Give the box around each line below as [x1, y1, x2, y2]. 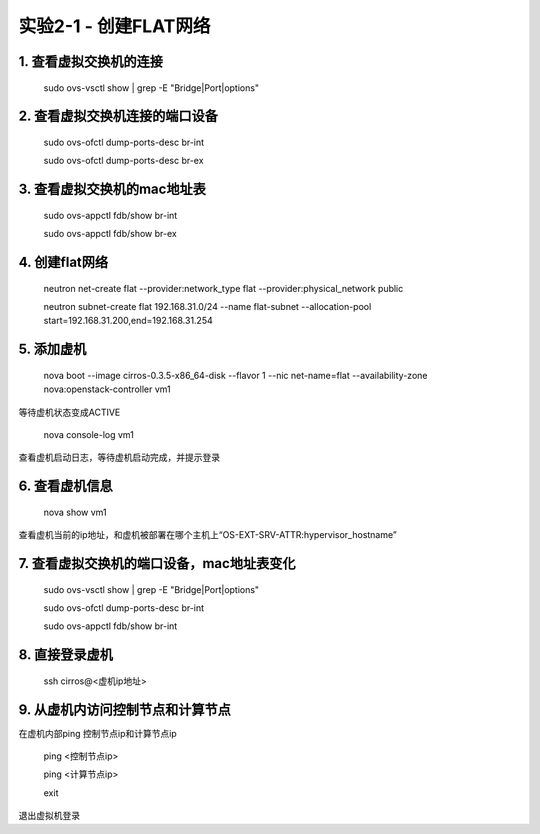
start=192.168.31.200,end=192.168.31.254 [43, 315, 214, 327]
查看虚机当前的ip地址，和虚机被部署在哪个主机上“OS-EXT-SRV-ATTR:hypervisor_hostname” [18, 529, 397, 541]
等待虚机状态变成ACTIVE [18, 406, 121, 418]
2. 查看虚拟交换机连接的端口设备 [18, 108, 219, 125]
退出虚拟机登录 [18, 810, 80, 822]
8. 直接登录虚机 [18, 646, 114, 664]
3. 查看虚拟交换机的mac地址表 [18, 181, 207, 198]
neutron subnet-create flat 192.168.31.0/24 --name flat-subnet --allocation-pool [43, 300, 372, 312]
